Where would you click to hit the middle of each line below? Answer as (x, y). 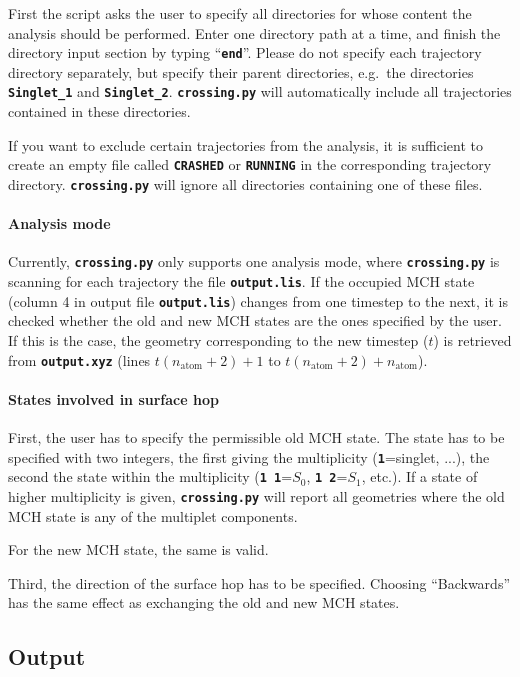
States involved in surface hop (113, 398)
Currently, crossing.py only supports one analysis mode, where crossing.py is (254, 261)
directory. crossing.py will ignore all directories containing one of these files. (245, 183)
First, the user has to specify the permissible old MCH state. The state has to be (256, 437)
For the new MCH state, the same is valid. (138, 549)
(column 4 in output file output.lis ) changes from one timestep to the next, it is (258, 300)
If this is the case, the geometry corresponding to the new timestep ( (218, 339)
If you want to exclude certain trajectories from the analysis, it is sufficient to (245, 144)
